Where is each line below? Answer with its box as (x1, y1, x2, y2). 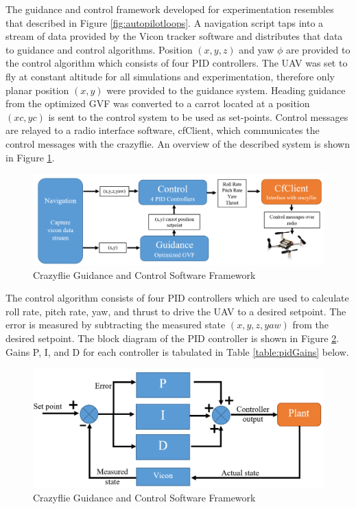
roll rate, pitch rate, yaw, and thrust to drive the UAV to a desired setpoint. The (5, 304, 346, 318)
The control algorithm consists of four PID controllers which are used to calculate (5, 291, 349, 305)
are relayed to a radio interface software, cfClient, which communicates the (5, 123, 320, 137)
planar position (5, 82, 69, 97)
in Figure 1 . (5, 150, 55, 164)
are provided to (285, 42, 351, 56)
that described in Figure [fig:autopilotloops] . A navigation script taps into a (5, 15, 324, 30)
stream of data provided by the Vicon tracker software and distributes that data (5, 29, 343, 43)
